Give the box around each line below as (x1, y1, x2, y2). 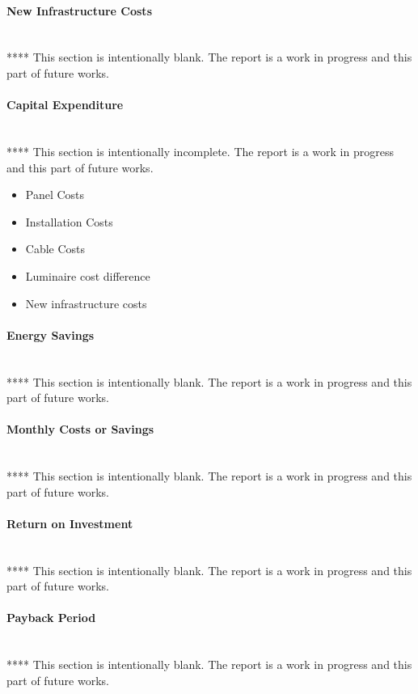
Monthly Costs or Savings (6, 421, 154, 438)
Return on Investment (6, 514, 133, 531)
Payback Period (6, 609, 96, 626)
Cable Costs (25, 240, 86, 257)
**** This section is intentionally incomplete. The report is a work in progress (6, 142, 394, 159)
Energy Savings (6, 326, 95, 343)
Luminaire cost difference (25, 267, 150, 284)
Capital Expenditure (6, 96, 124, 113)
